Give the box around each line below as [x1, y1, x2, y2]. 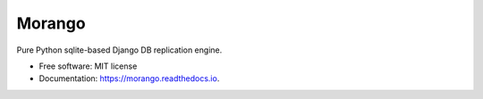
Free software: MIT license [38, 61, 138, 71]
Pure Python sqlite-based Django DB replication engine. [16, 45, 223, 55]
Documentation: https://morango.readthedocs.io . [38, 73, 220, 84]
